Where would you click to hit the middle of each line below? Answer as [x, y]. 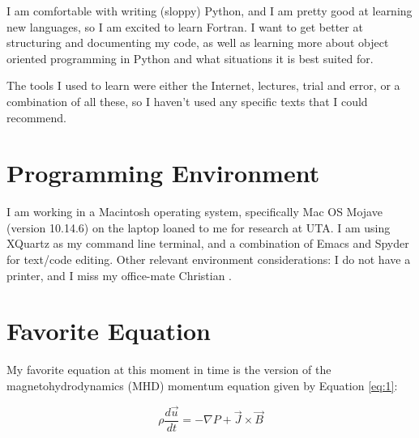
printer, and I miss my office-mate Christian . [119, 275]
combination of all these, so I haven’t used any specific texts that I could [187, 101]
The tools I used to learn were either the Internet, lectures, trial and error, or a [203, 85]
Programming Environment [163, 173]
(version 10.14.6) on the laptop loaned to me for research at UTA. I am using [199, 227]
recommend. [36, 117]
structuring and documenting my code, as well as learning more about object [198, 43]
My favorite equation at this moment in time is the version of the [169, 370]
